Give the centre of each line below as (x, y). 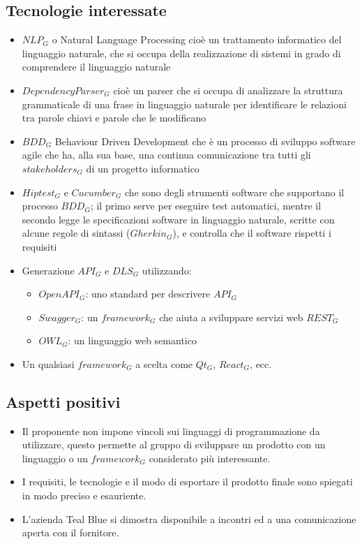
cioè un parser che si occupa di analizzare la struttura (228, 90)
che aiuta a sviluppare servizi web (231, 317)
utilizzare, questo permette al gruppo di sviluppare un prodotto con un (174, 444)
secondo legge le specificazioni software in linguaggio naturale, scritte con (178, 219)
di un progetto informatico (143, 168)
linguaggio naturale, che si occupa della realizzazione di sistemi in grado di (181, 53)
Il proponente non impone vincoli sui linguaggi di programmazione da (171, 431)
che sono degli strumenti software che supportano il (235, 192)
